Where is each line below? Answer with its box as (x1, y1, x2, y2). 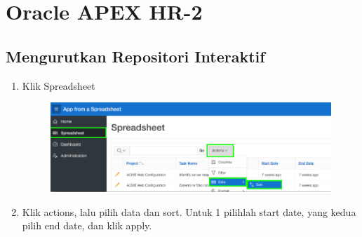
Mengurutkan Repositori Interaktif (6, 45, 265, 67)
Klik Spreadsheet (22, 78, 95, 93)
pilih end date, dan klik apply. (22, 218, 152, 233)
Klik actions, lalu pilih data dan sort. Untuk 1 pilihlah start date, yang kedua (22, 204, 356, 219)
